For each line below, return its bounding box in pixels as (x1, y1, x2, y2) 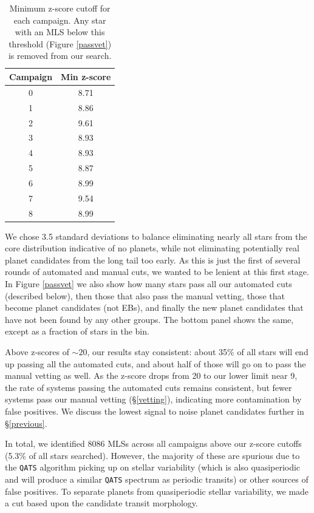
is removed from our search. (8, 49, 112, 62)
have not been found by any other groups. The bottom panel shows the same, (5, 313, 294, 325)
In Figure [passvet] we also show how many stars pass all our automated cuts (5, 277, 292, 290)
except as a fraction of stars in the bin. (5, 325, 149, 338)
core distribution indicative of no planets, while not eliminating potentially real (5, 242, 299, 254)
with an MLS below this (15, 25, 105, 38)
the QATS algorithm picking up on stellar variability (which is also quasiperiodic (5, 461, 301, 474)
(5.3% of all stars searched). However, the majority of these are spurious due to (5, 449, 300, 461)
